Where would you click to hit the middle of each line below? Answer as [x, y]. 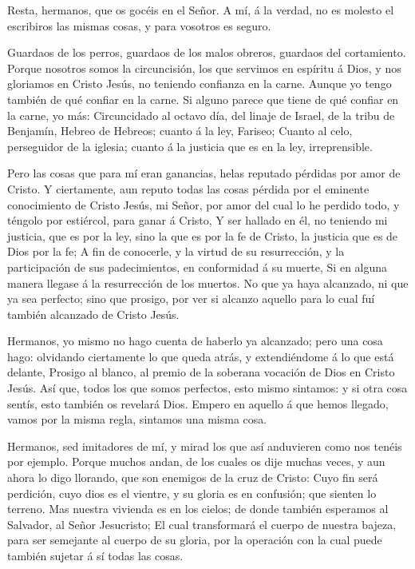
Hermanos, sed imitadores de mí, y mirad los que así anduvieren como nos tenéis [205, 446]
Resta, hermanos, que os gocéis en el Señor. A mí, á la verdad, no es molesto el [201, 10]
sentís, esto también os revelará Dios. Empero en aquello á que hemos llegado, [198, 403]
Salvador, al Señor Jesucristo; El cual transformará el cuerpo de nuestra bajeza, [202, 524]
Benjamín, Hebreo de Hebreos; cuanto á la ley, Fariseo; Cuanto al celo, [180, 131]
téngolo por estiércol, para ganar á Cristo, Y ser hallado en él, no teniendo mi [198, 220]
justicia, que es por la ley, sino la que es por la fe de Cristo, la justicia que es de [203, 235]
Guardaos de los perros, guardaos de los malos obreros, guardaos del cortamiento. [207, 52]
